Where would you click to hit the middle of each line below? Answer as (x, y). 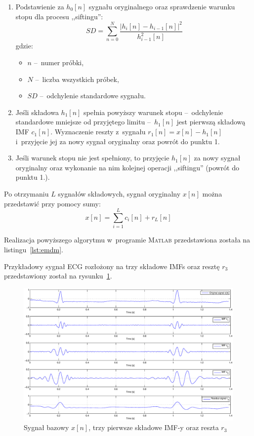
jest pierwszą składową (211, 122)
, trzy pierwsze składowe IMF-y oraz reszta (154, 427)
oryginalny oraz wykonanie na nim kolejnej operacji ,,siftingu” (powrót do (127, 167)
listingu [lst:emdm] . (34, 249)
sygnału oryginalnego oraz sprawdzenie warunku (162, 6)
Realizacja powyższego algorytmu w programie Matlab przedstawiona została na (127, 240)
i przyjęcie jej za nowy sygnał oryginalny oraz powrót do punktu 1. (118, 141)
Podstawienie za (40, 6)
